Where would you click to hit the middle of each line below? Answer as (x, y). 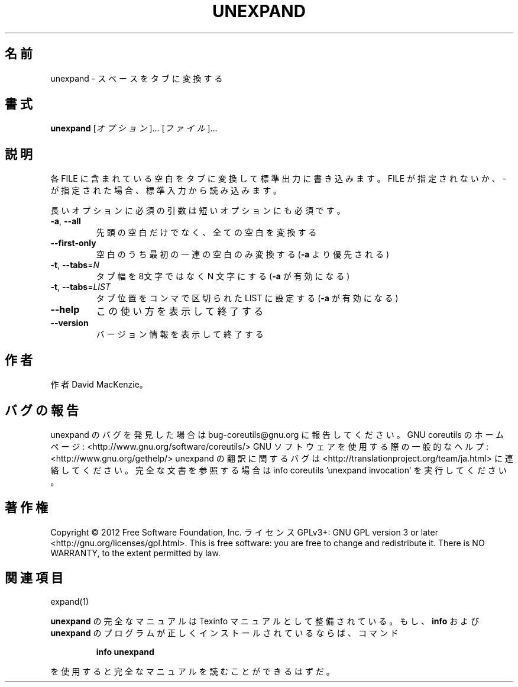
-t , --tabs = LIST (81, 287)
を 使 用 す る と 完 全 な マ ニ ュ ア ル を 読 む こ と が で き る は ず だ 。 (192, 671)
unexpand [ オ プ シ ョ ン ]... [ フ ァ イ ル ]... (134, 128)
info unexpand (125, 651)
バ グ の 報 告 (42, 410)
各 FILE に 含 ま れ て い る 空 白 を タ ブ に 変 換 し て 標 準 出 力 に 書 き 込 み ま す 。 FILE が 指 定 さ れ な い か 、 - (278, 179)
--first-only (73, 243)
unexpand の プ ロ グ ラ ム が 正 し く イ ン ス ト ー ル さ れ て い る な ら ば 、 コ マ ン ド (224, 633)
